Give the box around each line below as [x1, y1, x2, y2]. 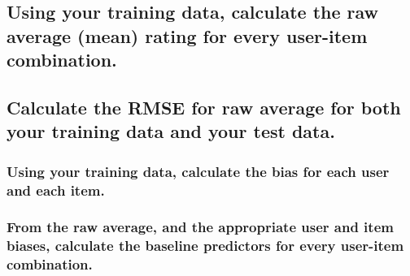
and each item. [7, 179, 105, 200]
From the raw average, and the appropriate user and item [7, 217, 394, 237]
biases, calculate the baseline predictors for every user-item [7, 235, 404, 256]
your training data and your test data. [7, 119, 335, 144]
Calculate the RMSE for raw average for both [7, 94, 401, 119]
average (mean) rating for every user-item [7, 23, 368, 48]
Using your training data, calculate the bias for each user [7, 161, 390, 181]
